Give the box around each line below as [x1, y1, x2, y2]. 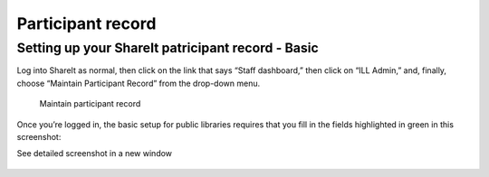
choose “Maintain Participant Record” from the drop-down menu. [16, 78, 261, 88]
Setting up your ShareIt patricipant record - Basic [16, 40, 319, 56]
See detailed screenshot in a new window [16, 148, 172, 159]
